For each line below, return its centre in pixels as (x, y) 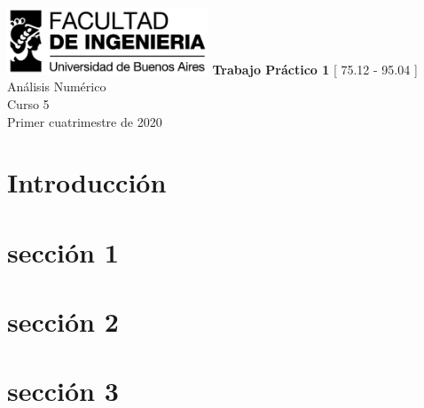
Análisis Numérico (57, 86)
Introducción (87, 182)
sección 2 (63, 322)
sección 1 (63, 251)
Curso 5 (28, 103)
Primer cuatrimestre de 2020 (85, 121)
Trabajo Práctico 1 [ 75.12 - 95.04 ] (315, 69)
